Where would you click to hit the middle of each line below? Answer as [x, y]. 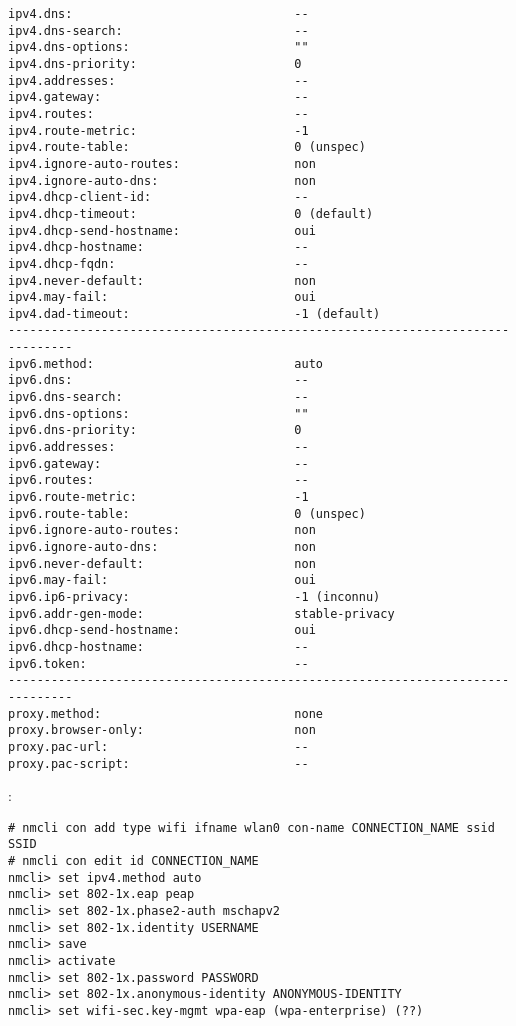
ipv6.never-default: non [162, 563]
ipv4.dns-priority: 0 [155, 63]
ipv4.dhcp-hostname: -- [158, 247]
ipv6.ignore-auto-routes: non [162, 530]
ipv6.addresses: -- [158, 447]
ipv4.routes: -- [158, 113]
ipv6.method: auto [165, 363]
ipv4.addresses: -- [158, 80]
